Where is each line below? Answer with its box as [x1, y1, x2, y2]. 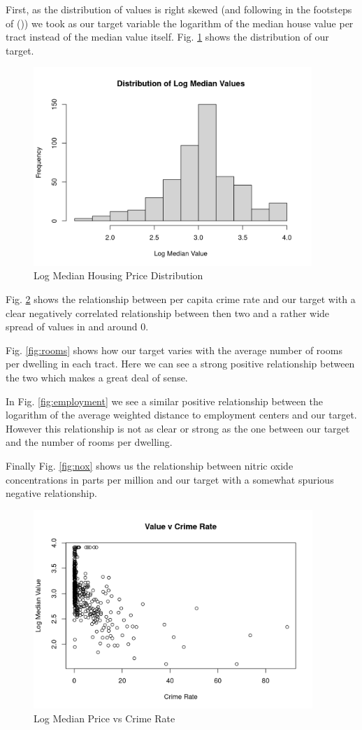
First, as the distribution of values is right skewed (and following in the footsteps [6, 2, 352, 16]
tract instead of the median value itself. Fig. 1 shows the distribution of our [6, 29, 329, 44]
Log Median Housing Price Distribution [34, 268, 203, 283]
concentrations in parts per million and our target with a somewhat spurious [6, 472, 334, 486]
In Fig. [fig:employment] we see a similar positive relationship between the [6, 393, 324, 408]
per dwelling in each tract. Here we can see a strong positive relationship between [6, 356, 355, 371]
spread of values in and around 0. [6, 319, 149, 334]
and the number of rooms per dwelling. [6, 435, 173, 449]
